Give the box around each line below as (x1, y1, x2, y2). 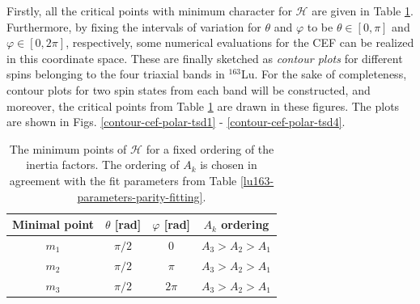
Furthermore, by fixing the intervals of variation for (6, 18, 261, 35)
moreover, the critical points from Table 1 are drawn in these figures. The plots (6, 97, 400, 114)
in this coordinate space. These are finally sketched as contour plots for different (6, 49, 403, 66)
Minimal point (12, 216, 94, 233)
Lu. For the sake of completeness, (241, 65, 407, 82)
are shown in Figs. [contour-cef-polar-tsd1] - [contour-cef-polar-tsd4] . (6, 113, 346, 130)
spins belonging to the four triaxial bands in (6, 65, 225, 82)
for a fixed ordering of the (146, 140, 274, 157)
